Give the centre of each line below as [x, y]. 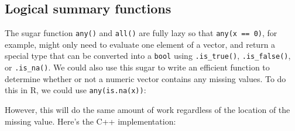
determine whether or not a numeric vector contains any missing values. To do [145, 78]
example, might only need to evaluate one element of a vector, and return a [140, 44]
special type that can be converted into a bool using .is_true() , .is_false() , [148, 56]
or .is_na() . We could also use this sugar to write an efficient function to [137, 67]
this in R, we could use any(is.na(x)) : [76, 90]
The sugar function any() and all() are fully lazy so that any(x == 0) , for [141, 33]
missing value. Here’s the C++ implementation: [90, 121]
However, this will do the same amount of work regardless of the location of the [147, 110]
